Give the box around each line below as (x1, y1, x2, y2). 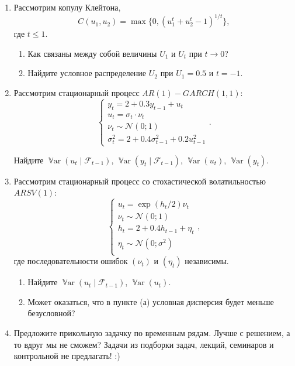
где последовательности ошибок (13, 255, 128, 267)
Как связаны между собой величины (27, 47, 157, 59)
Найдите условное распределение (27, 67, 147, 79)
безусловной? (27, 307, 75, 319)
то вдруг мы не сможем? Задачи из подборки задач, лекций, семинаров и (13, 338, 274, 350)
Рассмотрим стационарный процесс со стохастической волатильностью (13, 175, 266, 187)
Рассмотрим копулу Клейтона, (13, 1, 121, 13)
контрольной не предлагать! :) (13, 350, 120, 362)
